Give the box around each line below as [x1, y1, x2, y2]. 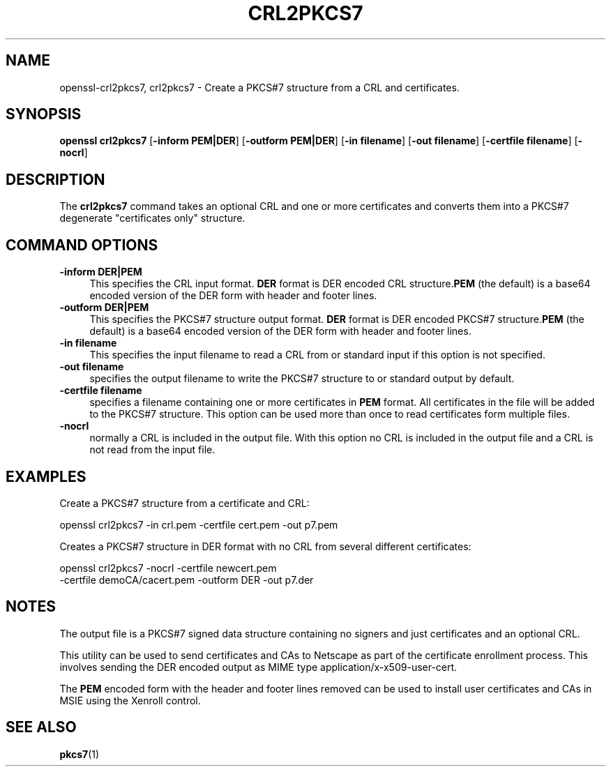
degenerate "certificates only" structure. [59, 212, 246, 225]
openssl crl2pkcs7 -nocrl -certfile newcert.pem [59, 561, 277, 574]
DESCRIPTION [6, 170, 105, 188]
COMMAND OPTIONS [6, 236, 158, 254]
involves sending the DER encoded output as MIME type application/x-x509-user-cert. [59, 660, 458, 673]
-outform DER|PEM [59, 301, 149, 314]
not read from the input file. [89, 444, 216, 456]
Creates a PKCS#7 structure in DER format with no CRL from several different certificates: [59, 540, 472, 552]
